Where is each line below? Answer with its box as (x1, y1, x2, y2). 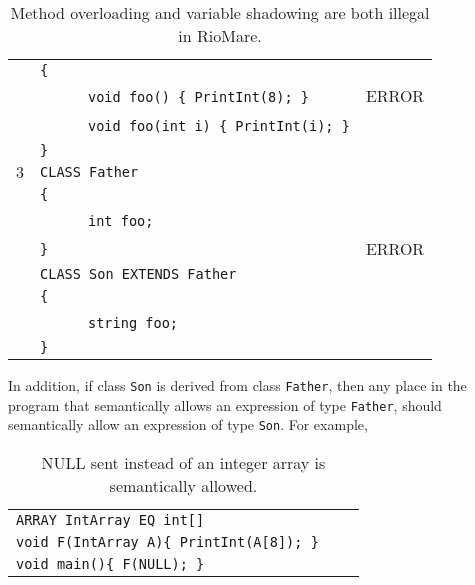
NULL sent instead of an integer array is (41, 450, 326, 474)
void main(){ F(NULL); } (16, 555, 205, 572)
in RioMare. (178, 24, 262, 47)
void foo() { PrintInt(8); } (88, 89, 309, 105)
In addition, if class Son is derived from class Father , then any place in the (8, 375, 467, 395)
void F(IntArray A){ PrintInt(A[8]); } (16, 533, 319, 550)
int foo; (88, 213, 154, 229)
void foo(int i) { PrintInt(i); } (88, 118, 350, 134)
